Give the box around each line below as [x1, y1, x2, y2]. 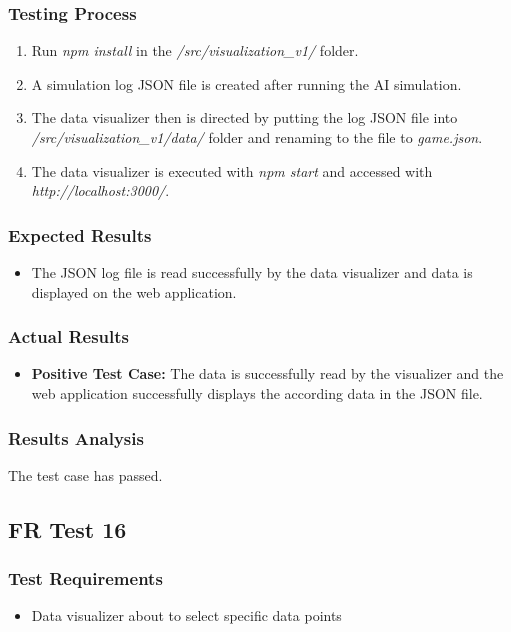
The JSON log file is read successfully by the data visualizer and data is [31, 262, 473, 282]
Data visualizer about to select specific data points [31, 605, 342, 626]
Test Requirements [8, 566, 163, 591]
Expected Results [8, 222, 152, 247]
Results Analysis [8, 425, 144, 450]
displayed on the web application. [31, 281, 237, 302]
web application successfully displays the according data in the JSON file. [31, 383, 483, 403]
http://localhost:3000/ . [31, 180, 170, 201]
